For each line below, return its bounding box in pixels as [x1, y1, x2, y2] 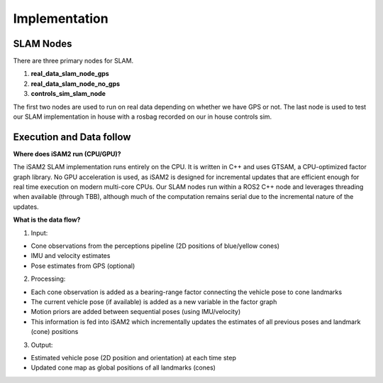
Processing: [30, 274, 66, 284]
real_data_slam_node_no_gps [30, 79, 121, 88]
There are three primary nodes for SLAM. [13, 57, 134, 65]
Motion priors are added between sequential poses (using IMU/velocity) [30, 308, 241, 316]
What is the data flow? [13, 215, 81, 224]
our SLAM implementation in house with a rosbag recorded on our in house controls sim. [13, 112, 272, 121]
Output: [30, 340, 53, 349]
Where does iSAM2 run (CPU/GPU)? [13, 149, 121, 158]
